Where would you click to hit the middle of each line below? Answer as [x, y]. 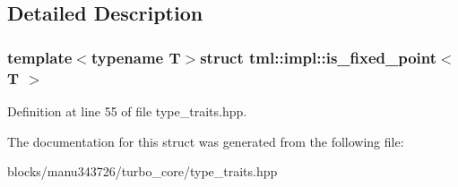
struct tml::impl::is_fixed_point [319, 57]
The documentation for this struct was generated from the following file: [206, 141]
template [40, 57]
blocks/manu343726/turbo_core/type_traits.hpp [143, 171]
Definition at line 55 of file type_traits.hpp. [127, 110]
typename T [136, 57]
